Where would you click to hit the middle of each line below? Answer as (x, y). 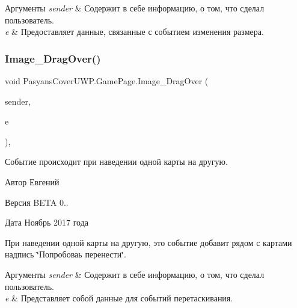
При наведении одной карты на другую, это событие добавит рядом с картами (148, 242)
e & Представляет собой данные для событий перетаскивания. (119, 298)
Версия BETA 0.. (37, 202)
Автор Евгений (32, 181)
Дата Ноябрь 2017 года (47, 222)
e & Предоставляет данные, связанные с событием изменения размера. (134, 32)
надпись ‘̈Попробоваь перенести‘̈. (66, 254)
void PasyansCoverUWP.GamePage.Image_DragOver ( (107, 81)
